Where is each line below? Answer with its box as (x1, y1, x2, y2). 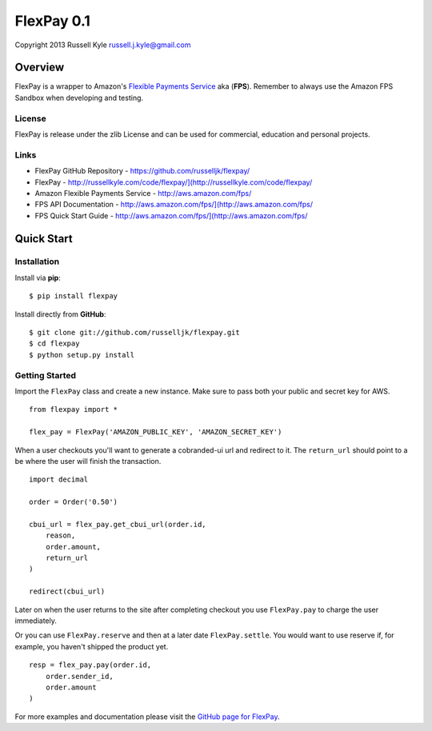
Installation (14, 256, 60, 267)
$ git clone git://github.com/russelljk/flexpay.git (29, 328, 240, 338)
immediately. (14, 616, 58, 625)
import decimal (29, 475, 89, 484)
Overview (14, 61, 65, 74)
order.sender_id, (45, 672, 114, 681)
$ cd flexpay (29, 339, 80, 348)
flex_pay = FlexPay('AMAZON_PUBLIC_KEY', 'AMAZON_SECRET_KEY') (29, 428, 282, 437)
